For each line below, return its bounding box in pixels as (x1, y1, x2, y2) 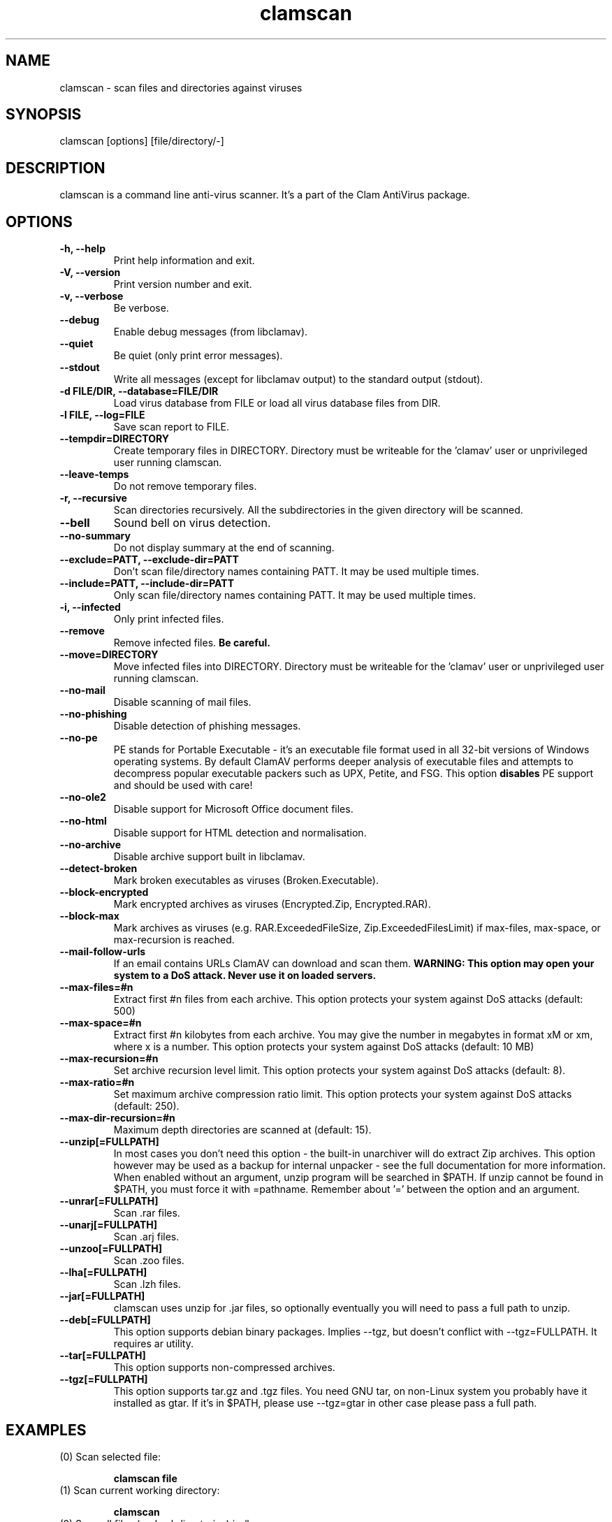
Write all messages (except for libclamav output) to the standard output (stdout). (113, 373, 483, 386)
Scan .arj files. (113, 1231, 180, 1243)
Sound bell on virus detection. (113, 516, 271, 530)
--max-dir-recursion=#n (59, 1112, 175, 1124)
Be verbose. (113, 302, 169, 314)
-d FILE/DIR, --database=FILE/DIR (59, 385, 219, 398)
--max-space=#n (59, 1017, 142, 1029)
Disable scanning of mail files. (113, 696, 252, 709)
